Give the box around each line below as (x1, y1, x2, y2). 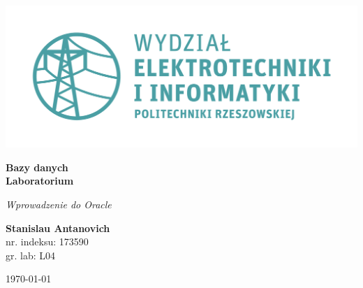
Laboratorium (6, 173, 74, 188)
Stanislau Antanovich (6, 220, 110, 235)
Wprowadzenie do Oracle (6, 197, 112, 212)
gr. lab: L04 (6, 247, 56, 262)
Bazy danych (6, 159, 68, 174)
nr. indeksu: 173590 (6, 234, 89, 249)
